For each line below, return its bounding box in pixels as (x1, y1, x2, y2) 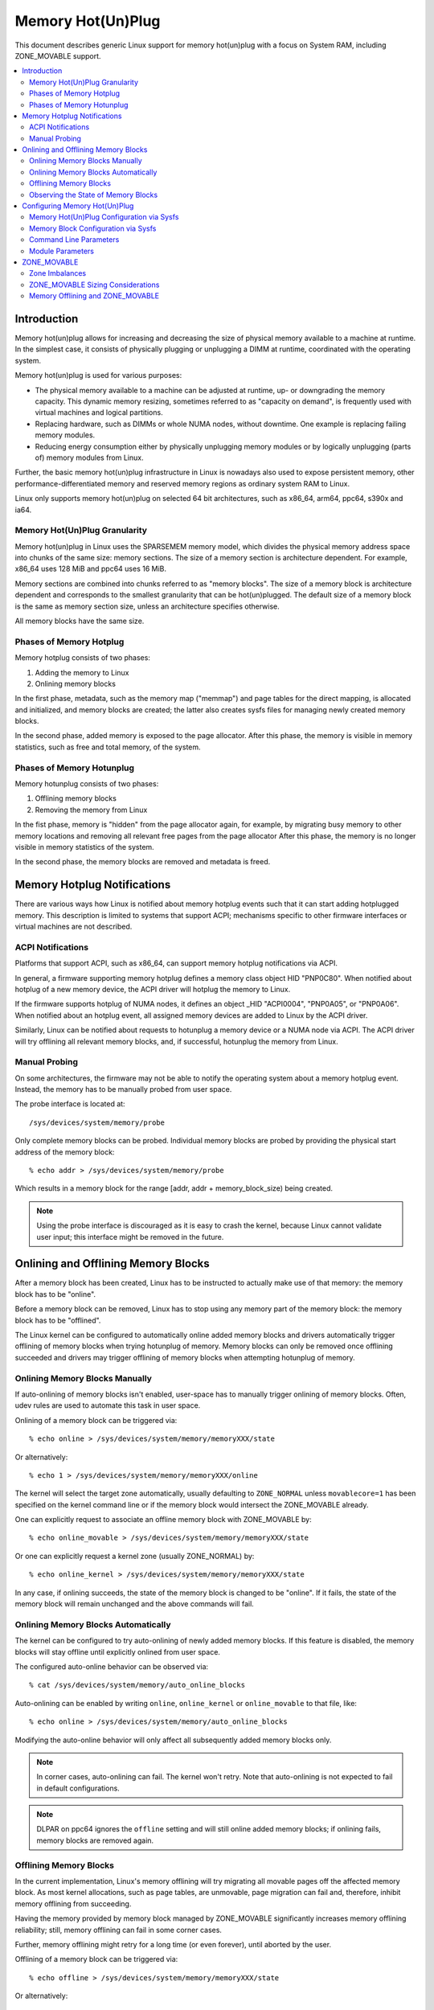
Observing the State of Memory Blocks (29, 190, 158, 199)
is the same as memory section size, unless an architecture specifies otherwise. (14, 601, 280, 611)
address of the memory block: (14, 1147, 115, 1157)
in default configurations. (36, 1783, 120, 1793)
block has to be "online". (14, 1289, 96, 1298)
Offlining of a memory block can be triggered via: (14, 1955, 178, 1964)
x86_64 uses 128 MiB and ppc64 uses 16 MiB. (14, 564, 167, 574)
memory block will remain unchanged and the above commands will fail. (14, 1599, 255, 1609)
